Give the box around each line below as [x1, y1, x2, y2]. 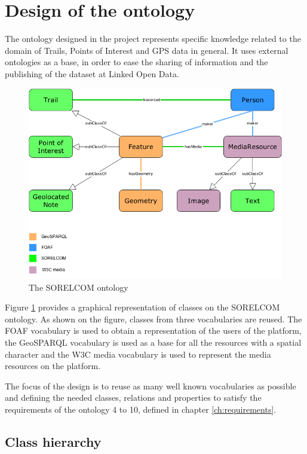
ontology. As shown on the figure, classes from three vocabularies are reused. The [5, 312, 302, 325]
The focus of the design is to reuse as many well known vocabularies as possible [5, 379, 296, 392]
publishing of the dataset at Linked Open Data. [5, 67, 179, 80]
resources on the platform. [5, 359, 101, 372]
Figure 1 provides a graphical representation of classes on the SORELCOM [5, 301, 280, 313]
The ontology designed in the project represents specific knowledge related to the [5, 32, 301, 45]
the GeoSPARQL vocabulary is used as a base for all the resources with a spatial [5, 336, 302, 348]
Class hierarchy [5, 432, 102, 450]
